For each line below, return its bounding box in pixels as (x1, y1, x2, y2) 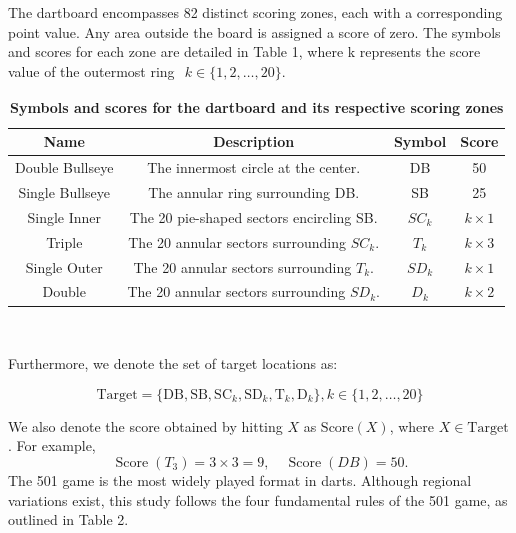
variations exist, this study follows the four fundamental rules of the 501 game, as (8, 489, 508, 510)
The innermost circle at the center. (147, 157, 361, 178)
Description (213, 131, 295, 152)
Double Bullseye (15, 157, 114, 178)
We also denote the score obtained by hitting (8, 415, 283, 436)
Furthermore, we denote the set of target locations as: (8, 353, 338, 374)
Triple (46, 231, 83, 252)
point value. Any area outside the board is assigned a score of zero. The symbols (8, 21, 501, 42)
